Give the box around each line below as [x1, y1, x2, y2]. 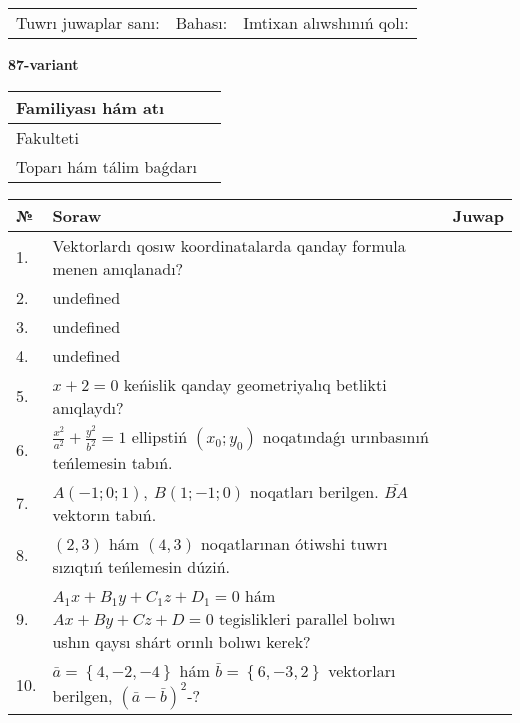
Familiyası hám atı [16, 95, 165, 119]
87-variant [8, 54, 79, 74]
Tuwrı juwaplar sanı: [16, 11, 160, 34]
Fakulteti [16, 125, 79, 149]
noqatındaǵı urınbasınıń [262, 424, 429, 448]
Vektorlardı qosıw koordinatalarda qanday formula [52, 233, 406, 257]
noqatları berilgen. [250, 479, 379, 503]
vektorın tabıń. [52, 502, 157, 526]
